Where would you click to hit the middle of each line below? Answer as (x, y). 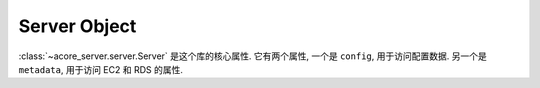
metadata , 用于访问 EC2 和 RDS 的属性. (101, 69)
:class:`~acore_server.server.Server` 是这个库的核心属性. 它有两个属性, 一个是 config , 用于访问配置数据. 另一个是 (252, 56)
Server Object (77, 26)
